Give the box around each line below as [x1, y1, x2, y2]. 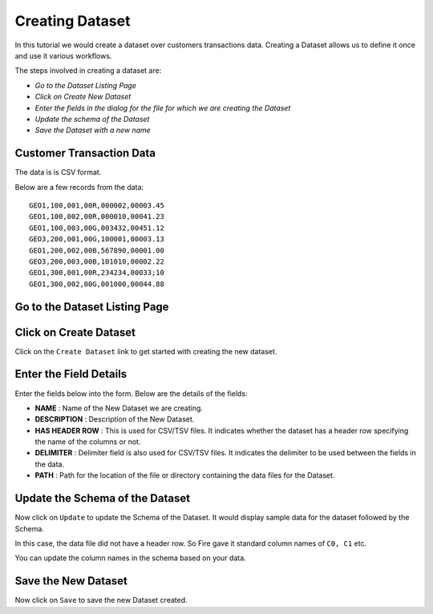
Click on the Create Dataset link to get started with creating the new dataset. [14, 346, 277, 356]
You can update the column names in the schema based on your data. [14, 553, 246, 563]
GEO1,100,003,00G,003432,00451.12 [29, 223, 164, 232]
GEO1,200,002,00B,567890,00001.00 [29, 245, 164, 255]
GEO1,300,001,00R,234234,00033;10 [29, 269, 164, 277]
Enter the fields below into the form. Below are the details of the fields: [14, 389, 248, 398]
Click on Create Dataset [14, 325, 136, 339]
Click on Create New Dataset [34, 92, 132, 102]
